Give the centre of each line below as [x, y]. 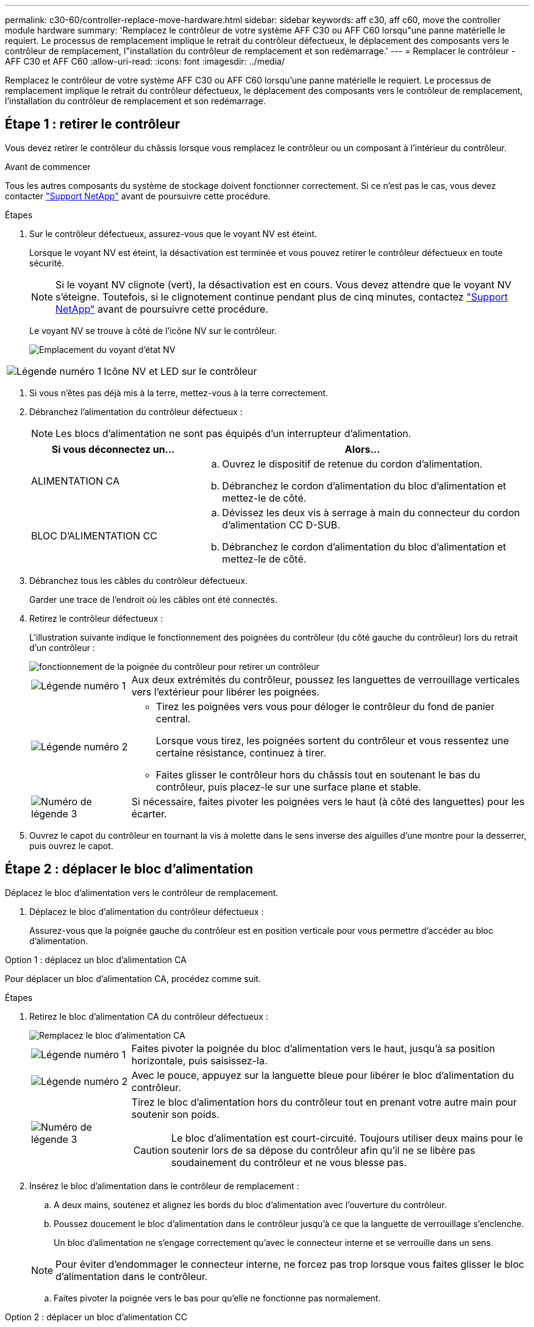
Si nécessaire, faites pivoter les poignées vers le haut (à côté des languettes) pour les [328, 801]
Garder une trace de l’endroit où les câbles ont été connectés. [153, 599]
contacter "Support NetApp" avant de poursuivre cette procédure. [138, 196]
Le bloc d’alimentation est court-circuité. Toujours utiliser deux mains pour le [347, 1138]
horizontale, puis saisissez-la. [199, 1060]
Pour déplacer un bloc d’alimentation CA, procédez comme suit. [133, 978]
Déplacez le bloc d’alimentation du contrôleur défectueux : [147, 911]
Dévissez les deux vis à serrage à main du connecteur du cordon [371, 512]
